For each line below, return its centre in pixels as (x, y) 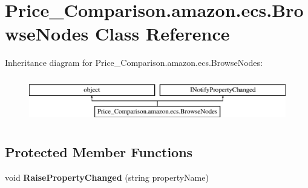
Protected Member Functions (99, 152)
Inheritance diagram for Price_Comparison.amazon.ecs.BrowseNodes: (134, 63)
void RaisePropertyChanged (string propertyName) (107, 177)
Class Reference (162, 34)
